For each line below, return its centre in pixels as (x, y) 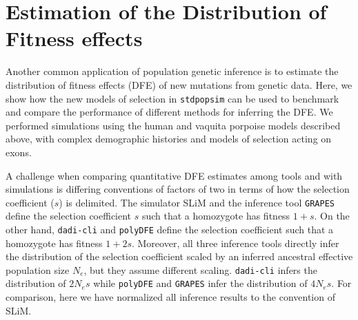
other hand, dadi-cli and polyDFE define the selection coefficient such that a (170, 229)
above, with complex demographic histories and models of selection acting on (169, 139)
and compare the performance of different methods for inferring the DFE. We (169, 112)
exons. (19, 152)
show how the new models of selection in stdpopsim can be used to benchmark (172, 98)
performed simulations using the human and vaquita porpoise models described (173, 125)
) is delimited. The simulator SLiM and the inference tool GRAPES (197, 202)
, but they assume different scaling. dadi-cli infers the (200, 269)
